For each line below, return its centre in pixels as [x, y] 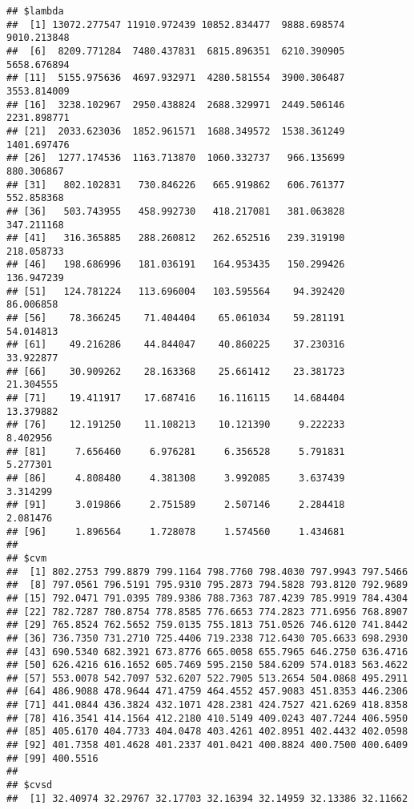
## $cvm [27, 558]
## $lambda [35, 11]
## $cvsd [30, 785]
